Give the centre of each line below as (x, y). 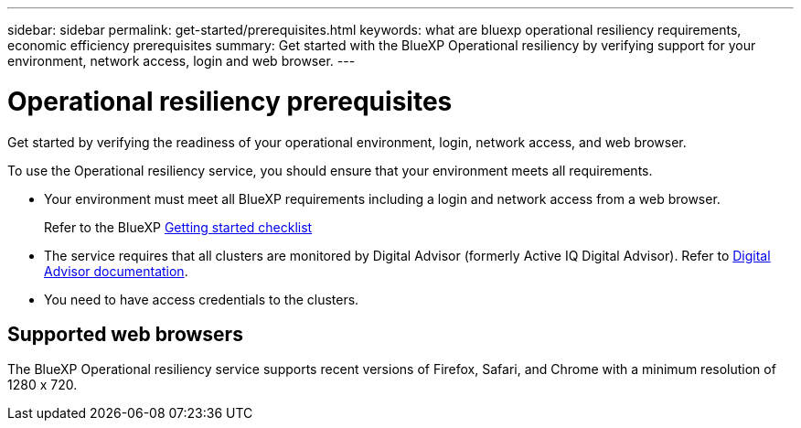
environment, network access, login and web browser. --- (182, 61)
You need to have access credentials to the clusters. (202, 299)
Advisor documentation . (116, 271)
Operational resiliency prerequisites (230, 101)
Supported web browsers (125, 334)
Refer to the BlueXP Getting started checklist (178, 227)
